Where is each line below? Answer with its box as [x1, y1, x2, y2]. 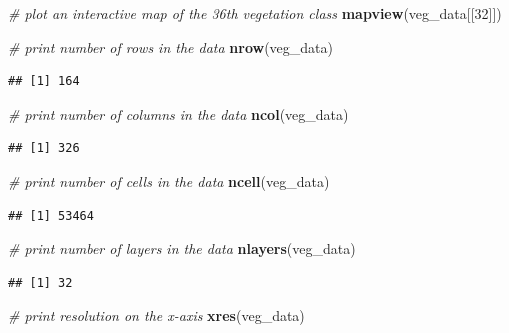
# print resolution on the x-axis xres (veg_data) [8, 305, 305, 326]
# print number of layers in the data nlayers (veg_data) [8, 238, 356, 259]
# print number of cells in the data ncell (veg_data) [8, 170, 330, 191]
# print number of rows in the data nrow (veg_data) [8, 36, 334, 57]
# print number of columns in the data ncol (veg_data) [8, 103, 349, 124]
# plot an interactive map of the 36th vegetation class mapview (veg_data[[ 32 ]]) [8, 3, 502, 23]
